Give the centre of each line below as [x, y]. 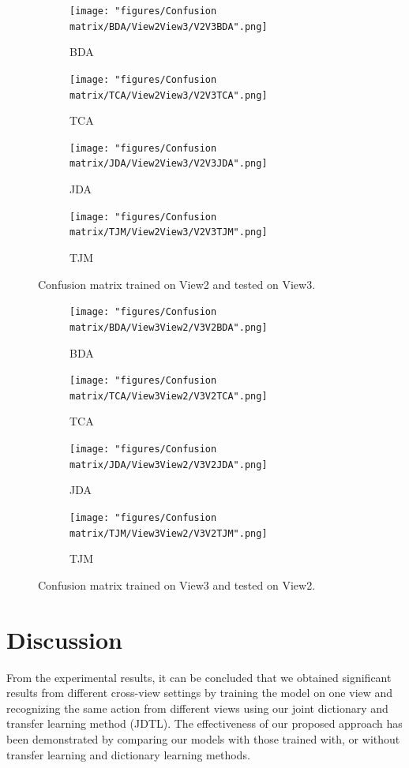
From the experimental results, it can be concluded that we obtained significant [199, 677]
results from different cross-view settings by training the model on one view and [200, 693]
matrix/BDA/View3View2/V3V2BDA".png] [169, 327]
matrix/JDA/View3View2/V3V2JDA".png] [169, 465]
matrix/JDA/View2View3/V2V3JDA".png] [169, 164]
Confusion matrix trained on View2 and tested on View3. [177, 284]
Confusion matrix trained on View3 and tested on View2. [177, 584]
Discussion [64, 639]
